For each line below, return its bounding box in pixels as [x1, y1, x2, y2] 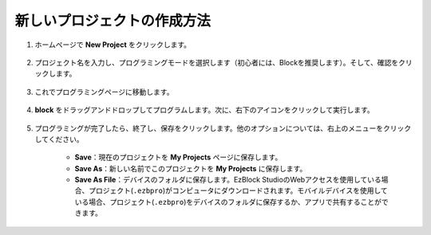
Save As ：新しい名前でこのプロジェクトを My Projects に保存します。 [74, 163, 307, 173]
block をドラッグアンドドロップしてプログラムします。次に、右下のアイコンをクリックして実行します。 [34, 105, 374, 115]
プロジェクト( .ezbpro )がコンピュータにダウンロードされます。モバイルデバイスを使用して [88, 186, 388, 195]
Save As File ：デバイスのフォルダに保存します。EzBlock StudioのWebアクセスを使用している [74, 175, 382, 185]
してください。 [34, 134, 84, 143]
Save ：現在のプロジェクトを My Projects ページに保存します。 [74, 152, 283, 163]
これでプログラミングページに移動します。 [34, 87, 174, 96]
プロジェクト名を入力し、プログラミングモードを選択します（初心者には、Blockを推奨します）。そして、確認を [34, 57, 399, 67]
